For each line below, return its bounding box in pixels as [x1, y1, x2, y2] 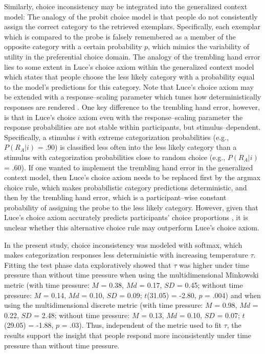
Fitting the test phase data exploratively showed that [4, 259, 171, 270]
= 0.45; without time [177, 280, 243, 290]
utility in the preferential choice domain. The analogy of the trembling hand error [4, 51, 260, 62]
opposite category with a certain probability [4, 41, 142, 52]
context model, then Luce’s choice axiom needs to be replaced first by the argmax [4, 172, 260, 183]
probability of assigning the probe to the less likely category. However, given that [4, 202, 258, 212]
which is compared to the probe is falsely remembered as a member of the [4, 31, 236, 42]
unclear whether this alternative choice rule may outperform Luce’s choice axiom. [4, 222, 259, 233]
